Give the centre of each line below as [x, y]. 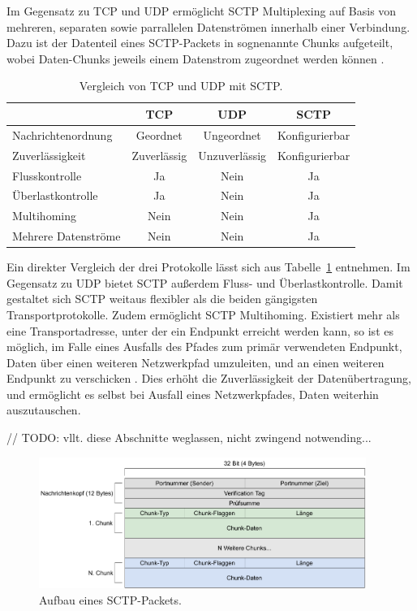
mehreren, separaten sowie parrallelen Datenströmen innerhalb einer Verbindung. [208, 26]
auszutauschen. [44, 410]
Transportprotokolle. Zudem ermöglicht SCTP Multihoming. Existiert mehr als [203, 314]
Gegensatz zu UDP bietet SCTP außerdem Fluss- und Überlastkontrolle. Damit [205, 282]
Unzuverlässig [232, 155]
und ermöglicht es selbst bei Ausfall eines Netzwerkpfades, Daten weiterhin [193, 394]
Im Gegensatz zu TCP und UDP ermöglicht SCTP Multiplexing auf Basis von [202, 11]
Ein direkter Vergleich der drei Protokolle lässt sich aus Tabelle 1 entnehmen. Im [208, 267]
